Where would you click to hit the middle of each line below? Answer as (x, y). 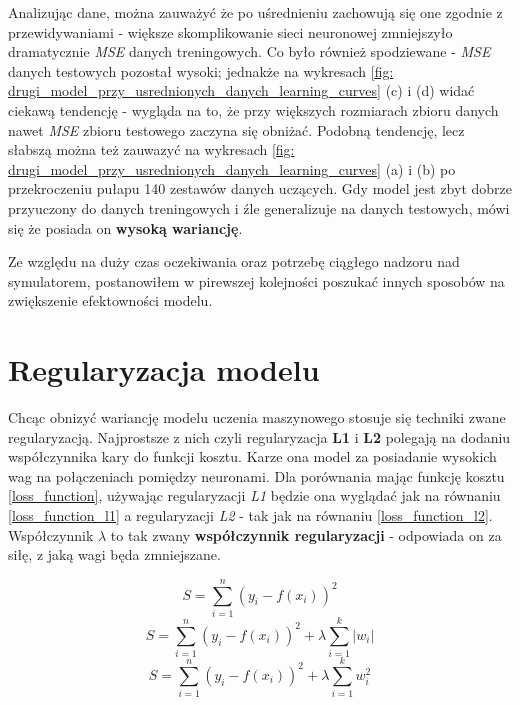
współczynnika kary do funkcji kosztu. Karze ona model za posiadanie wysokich (252, 456)
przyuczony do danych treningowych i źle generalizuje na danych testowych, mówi (259, 207)
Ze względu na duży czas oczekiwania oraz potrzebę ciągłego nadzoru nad (234, 261)
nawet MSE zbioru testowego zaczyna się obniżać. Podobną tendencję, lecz (236, 129)
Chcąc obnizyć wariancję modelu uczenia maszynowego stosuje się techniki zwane (257, 417)
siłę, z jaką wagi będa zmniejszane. (114, 554)
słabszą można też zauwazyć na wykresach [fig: (151, 149)
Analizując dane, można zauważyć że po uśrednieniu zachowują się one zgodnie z (255, 12)
